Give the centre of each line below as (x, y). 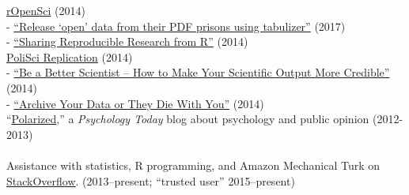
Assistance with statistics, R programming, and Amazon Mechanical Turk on (193, 165)
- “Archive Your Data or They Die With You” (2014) (135, 103)
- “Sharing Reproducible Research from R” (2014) (127, 41)
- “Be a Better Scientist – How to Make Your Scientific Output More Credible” (198, 72)
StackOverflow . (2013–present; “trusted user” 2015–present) (151, 180)
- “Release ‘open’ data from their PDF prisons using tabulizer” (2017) (176, 26)
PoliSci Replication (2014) (70, 56)
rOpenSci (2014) (46, 10)
